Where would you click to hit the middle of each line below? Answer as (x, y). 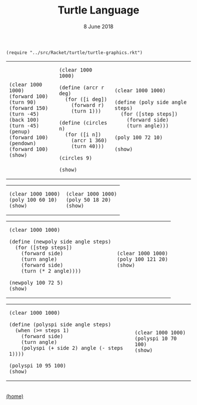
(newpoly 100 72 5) (36, 283)
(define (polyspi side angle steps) (60, 324)
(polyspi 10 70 (156, 339)
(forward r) (88, 105)
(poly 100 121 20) (142, 259)
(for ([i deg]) (86, 99)
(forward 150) (29, 108)
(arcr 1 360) (89, 140)
